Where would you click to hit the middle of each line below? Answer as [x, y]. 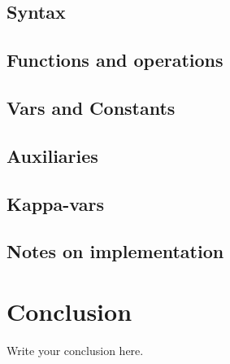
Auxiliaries [52, 155]
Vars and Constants [91, 107]
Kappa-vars [55, 203]
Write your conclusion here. [75, 350]
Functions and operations [115, 60]
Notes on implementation [115, 251]
